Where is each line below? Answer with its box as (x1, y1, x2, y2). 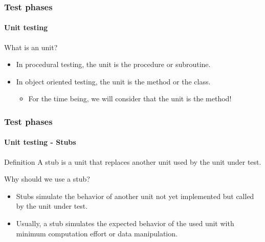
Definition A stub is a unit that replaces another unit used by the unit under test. (4, 156, 261, 167)
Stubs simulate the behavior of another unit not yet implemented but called (16, 190, 254, 201)
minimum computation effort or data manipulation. (16, 228, 178, 238)
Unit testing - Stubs (4, 137, 76, 147)
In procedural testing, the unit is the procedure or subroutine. (16, 59, 211, 70)
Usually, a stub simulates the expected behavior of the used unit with (16, 218, 234, 229)
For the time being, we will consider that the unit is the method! (28, 93, 232, 104)
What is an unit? (4, 41, 58, 52)
